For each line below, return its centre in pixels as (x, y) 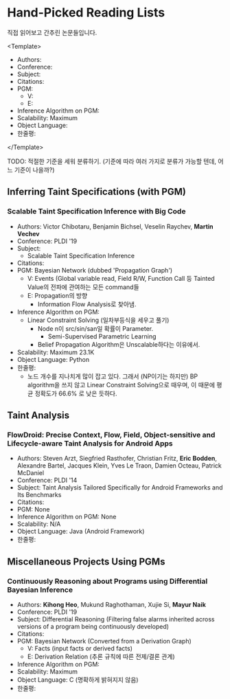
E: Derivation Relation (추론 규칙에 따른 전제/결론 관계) (101, 656)
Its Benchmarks (39, 495)
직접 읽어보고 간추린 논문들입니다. (52, 32)
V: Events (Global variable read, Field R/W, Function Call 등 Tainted (121, 278)
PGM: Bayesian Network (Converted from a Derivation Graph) (104, 641)
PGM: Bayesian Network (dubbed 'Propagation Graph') (95, 270)
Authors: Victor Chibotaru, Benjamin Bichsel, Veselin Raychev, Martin (115, 226)
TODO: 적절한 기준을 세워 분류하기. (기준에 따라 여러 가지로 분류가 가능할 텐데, (112, 161)
